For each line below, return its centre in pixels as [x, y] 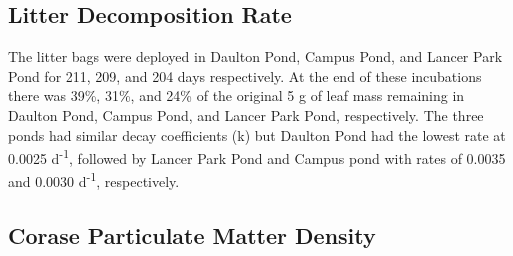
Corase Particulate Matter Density [192, 235]
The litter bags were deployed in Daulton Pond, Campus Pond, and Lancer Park [255, 56]
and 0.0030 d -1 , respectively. [94, 180]
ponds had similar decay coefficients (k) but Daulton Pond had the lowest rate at [257, 134]
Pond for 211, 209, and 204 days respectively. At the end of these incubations [245, 75]
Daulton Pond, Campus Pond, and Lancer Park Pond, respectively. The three [246, 114]
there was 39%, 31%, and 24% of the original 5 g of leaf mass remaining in [236, 95]
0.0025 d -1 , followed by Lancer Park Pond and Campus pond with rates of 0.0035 [257, 156]
